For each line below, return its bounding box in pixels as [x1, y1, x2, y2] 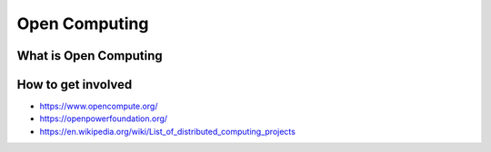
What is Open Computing [16, 48, 163, 63]
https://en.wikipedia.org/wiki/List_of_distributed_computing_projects [39, 126, 296, 137]
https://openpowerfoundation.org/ [39, 113, 168, 124]
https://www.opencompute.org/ [39, 100, 158, 112]
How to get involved [16, 77, 133, 92]
